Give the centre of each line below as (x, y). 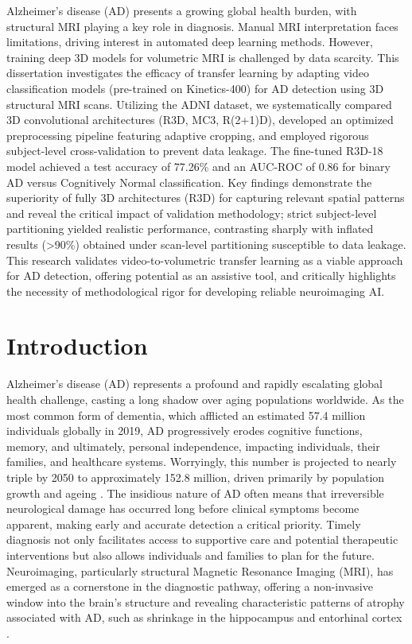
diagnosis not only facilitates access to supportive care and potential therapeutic (202, 539)
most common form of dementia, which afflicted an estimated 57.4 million (186, 415)
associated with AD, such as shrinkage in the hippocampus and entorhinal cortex (204, 617)
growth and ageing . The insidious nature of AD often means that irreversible (195, 493)
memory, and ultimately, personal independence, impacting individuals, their (193, 446)
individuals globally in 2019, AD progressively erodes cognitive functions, (185, 431)
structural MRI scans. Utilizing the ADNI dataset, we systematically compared (199, 104)
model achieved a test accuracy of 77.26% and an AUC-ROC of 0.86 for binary (198, 166)
